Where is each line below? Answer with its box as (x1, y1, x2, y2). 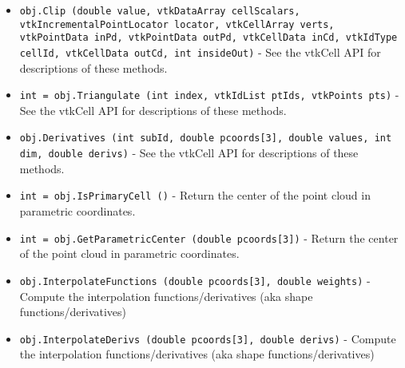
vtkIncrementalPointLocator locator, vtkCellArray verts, (19, 18, 335, 30)
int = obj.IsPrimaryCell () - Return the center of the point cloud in (19, 187, 371, 204)
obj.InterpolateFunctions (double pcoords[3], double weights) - (19, 271, 371, 288)
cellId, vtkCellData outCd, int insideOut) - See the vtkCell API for (19, 43, 381, 60)
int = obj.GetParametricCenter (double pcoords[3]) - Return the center (19, 229, 399, 246)
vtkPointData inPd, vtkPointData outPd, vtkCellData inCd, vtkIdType (19, 32, 398, 44)
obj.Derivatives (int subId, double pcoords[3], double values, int (19, 133, 392, 144)
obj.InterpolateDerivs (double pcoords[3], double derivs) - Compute (19, 330, 396, 346)
